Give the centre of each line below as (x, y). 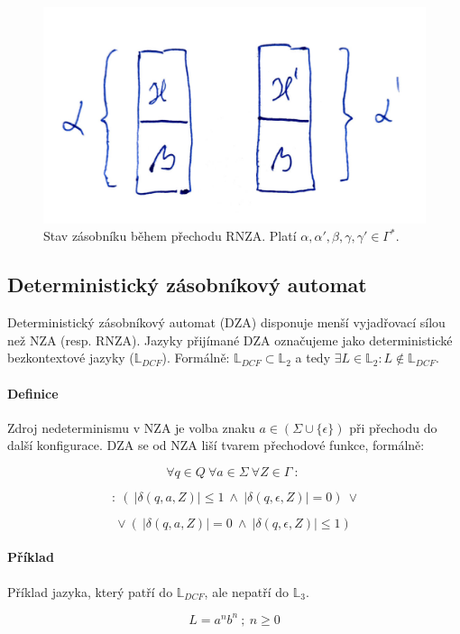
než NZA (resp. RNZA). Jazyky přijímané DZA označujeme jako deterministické (230, 340)
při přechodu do (393, 427)
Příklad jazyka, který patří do (90, 591)
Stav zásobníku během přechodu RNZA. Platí (170, 236)
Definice (33, 393)
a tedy (313, 358)
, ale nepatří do (246, 591)
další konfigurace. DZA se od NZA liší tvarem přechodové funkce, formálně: (216, 445)
